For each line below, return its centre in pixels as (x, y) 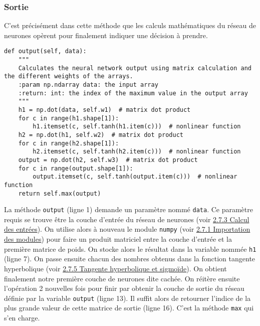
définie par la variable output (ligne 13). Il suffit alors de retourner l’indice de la (127, 298)
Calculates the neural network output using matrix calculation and (135, 68)
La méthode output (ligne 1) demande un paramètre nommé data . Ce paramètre (128, 209)
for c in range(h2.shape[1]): (69, 143)
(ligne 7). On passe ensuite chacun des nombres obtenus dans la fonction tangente (130, 259)
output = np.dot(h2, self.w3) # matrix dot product (108, 160)
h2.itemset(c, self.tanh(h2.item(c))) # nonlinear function (137, 152)
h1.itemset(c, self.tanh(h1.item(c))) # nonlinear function (137, 127)
